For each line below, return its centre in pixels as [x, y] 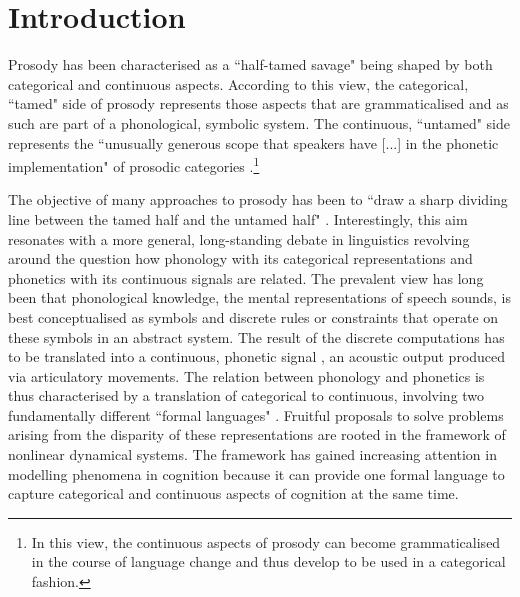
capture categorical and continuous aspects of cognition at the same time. [233, 493]
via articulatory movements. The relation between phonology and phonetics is [246, 375]
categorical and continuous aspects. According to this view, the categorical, [238, 83]
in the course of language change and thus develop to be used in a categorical [268, 561]
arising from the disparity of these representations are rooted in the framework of [257, 434]
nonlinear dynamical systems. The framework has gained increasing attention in [252, 454]
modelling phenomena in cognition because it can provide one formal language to [256, 473]
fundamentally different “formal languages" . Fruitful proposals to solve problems [256, 414]
